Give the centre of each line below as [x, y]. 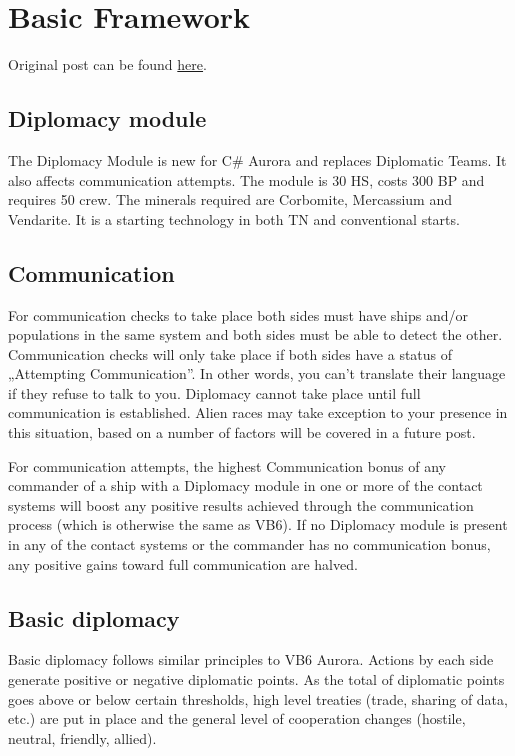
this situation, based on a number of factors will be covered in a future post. [242, 432]
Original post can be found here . [107, 64]
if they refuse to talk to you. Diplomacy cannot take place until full [214, 392]
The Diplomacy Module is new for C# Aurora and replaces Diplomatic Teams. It [257, 159]
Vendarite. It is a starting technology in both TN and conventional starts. [234, 218]
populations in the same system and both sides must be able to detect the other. [255, 334]
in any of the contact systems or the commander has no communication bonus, [249, 544]
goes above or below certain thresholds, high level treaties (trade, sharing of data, [258, 698]
